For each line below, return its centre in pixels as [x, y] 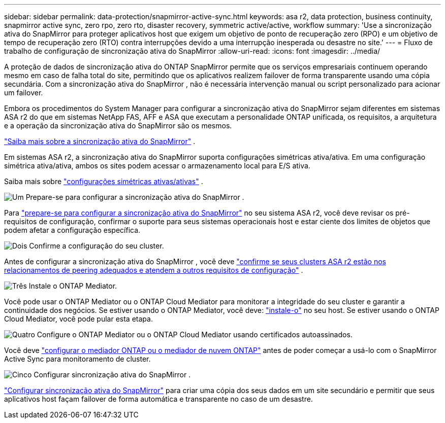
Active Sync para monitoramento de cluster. [77, 359]
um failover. [24, 93]
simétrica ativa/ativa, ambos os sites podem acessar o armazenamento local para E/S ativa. [157, 166]
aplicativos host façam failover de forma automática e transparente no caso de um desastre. [158, 399]
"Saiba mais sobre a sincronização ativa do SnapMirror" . [100, 141]
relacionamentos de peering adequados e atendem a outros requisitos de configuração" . [154, 270]
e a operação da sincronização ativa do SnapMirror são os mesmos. [118, 126]
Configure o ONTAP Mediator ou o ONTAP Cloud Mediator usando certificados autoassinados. [195, 334]
